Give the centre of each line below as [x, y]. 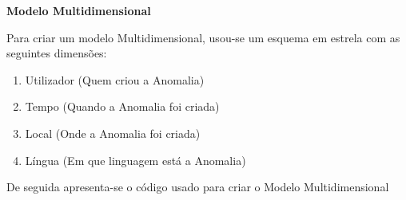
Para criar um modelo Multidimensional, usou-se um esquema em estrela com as [203, 37]
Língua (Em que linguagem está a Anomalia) [135, 160]
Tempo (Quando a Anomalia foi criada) [122, 106]
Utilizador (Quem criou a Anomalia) [115, 79]
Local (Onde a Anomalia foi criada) [113, 133]
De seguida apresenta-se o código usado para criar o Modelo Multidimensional [198, 187]
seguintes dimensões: [57, 53]
